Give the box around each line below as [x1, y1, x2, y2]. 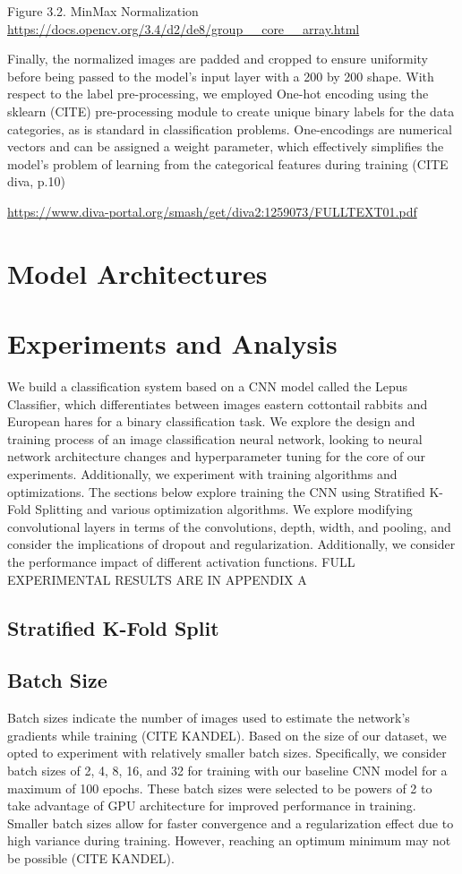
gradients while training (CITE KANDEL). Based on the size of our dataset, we [7, 725, 447, 744]
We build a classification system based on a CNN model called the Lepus [7, 377, 408, 396]
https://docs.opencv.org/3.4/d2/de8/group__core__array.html [7, 19, 360, 38]
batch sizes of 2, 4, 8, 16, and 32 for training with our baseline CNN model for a [7, 760, 448, 779]
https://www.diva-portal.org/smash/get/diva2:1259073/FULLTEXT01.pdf [7, 201, 417, 220]
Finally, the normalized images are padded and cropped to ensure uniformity [7, 49, 428, 68]
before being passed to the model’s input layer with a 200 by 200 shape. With [7, 66, 434, 85]
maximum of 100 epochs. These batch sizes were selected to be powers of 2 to [7, 778, 432, 797]
